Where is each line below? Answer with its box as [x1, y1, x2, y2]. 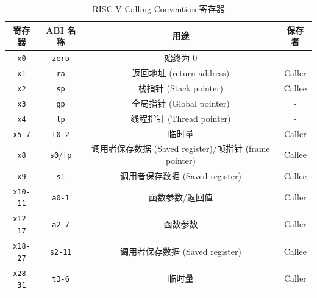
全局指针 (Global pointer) [132, 96, 230, 109]
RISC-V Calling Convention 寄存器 [92, 2, 225, 15]
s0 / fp [49, 148, 72, 161]
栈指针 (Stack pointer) [138, 81, 224, 94]
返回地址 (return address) [132, 66, 230, 79]
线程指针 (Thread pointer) [130, 112, 231, 124]
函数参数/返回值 [148, 190, 213, 203]
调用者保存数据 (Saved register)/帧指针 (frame [91, 142, 270, 155]
